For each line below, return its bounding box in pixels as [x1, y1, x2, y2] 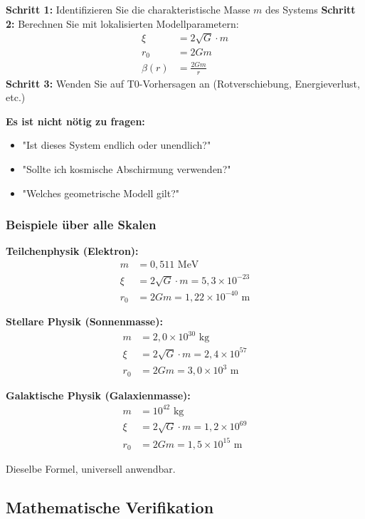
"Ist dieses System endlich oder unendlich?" [22, 137, 211, 152]
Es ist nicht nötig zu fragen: [6, 113, 145, 128]
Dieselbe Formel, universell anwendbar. [6, 461, 176, 476]
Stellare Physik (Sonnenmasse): [6, 314, 163, 329]
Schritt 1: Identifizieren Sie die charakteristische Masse [6, 2, 250, 16]
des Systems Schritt [265, 2, 356, 16]
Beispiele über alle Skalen [6, 216, 157, 234]
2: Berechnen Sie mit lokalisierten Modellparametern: [6, 16, 239, 31]
